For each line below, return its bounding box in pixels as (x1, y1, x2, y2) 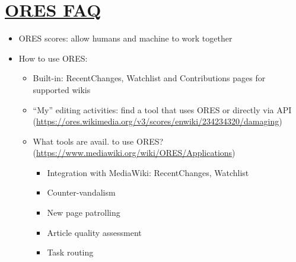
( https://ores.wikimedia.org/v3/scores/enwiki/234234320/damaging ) (33, 115, 282, 127)
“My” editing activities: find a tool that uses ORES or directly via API (33, 103, 292, 116)
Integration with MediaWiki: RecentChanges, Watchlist (47, 166, 249, 178)
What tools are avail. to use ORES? (33, 135, 164, 147)
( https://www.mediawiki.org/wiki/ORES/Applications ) (33, 146, 235, 159)
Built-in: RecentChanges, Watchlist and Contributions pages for (33, 72, 266, 84)
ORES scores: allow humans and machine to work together (18, 32, 233, 44)
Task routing (47, 246, 94, 258)
